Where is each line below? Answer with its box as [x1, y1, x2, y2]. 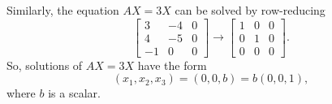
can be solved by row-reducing [175, 2, 326, 18]
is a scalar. [48, 84, 101, 102]
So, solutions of [6, 56, 83, 73]
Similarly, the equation [6, 2, 119, 18]
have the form [137, 56, 207, 73]
